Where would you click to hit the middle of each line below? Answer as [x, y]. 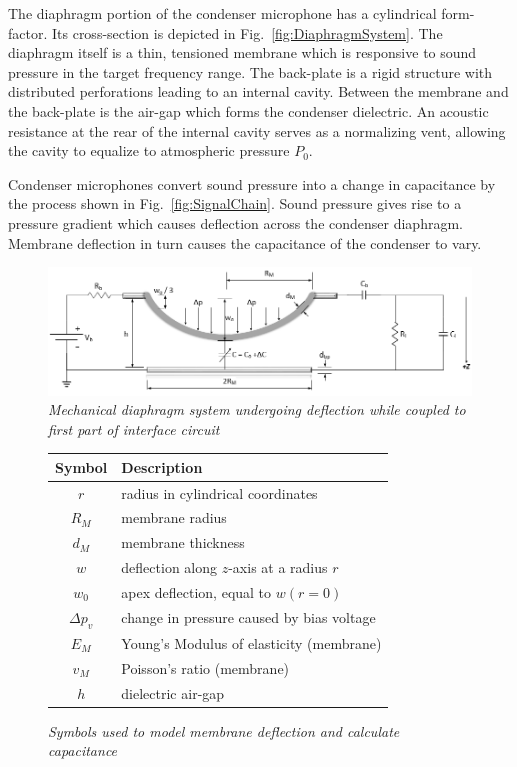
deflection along [169, 567]
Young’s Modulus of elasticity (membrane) [251, 642]
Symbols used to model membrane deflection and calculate [224, 730]
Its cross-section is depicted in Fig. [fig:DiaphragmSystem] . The [247, 32]
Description [162, 466]
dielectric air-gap [173, 692]
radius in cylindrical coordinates [219, 492]
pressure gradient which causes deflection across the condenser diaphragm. [235, 222]
